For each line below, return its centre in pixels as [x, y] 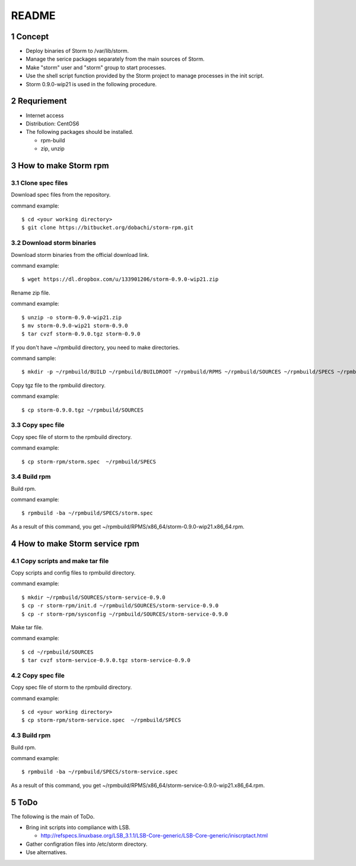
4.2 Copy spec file [38, 675]
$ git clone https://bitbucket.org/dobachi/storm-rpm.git [108, 228]
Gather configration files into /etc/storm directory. [87, 844]
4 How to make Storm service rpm [75, 543]
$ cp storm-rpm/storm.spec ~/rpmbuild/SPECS [89, 462]
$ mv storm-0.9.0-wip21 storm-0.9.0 [75, 325]
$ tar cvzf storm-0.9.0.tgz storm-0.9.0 [81, 334]
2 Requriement [39, 101]
